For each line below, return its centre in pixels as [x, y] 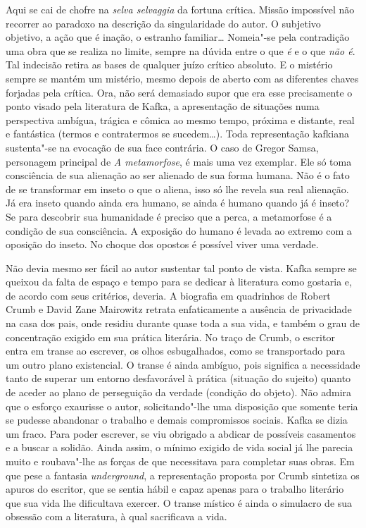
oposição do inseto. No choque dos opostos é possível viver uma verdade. [162, 244]
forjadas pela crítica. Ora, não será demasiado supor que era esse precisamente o [179, 92]
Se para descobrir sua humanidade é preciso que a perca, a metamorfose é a [169, 216]
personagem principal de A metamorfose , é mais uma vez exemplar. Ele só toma [179, 161]
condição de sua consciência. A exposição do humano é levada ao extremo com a [179, 230]
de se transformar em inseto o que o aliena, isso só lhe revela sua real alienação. [177, 189]
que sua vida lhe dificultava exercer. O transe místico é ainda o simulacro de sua [179, 502]
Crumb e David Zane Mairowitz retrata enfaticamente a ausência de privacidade [179, 309]
